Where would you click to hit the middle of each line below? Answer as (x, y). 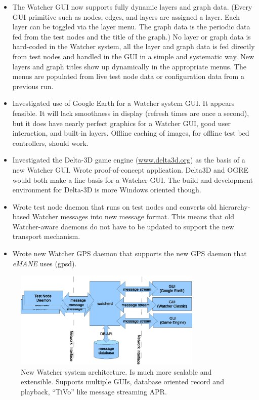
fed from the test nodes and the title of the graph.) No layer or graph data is (132, 36)
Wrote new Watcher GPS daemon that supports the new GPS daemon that (129, 253)
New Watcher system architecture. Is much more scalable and (116, 371)
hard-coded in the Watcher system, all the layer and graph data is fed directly (134, 46)
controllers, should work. (50, 143)
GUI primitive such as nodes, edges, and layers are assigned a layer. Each (126, 16)
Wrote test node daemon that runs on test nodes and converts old (115, 206)
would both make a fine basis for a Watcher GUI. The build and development (133, 179)
